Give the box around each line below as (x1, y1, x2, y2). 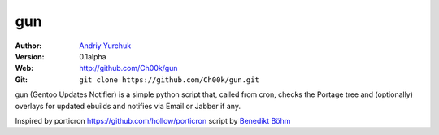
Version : (15, 51, 45, 61)
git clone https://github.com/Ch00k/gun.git (79, 75, 260, 85)
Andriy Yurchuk (79, 41, 132, 50)
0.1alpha (79, 51, 106, 61)
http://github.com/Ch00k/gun (79, 63, 178, 73)
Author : (15, 41, 42, 50)
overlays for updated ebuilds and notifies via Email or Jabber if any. (15, 101, 241, 111)
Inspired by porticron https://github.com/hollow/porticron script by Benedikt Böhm (15, 115, 291, 125)
